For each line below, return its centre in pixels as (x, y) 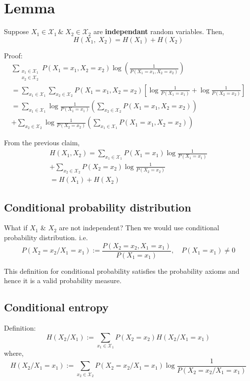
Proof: (13, 55)
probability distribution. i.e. (46, 237)
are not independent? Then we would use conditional (139, 228)
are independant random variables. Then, (159, 31)
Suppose (17, 31)
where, (14, 353)
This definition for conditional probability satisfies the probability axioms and (122, 271)
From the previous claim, (42, 143)
